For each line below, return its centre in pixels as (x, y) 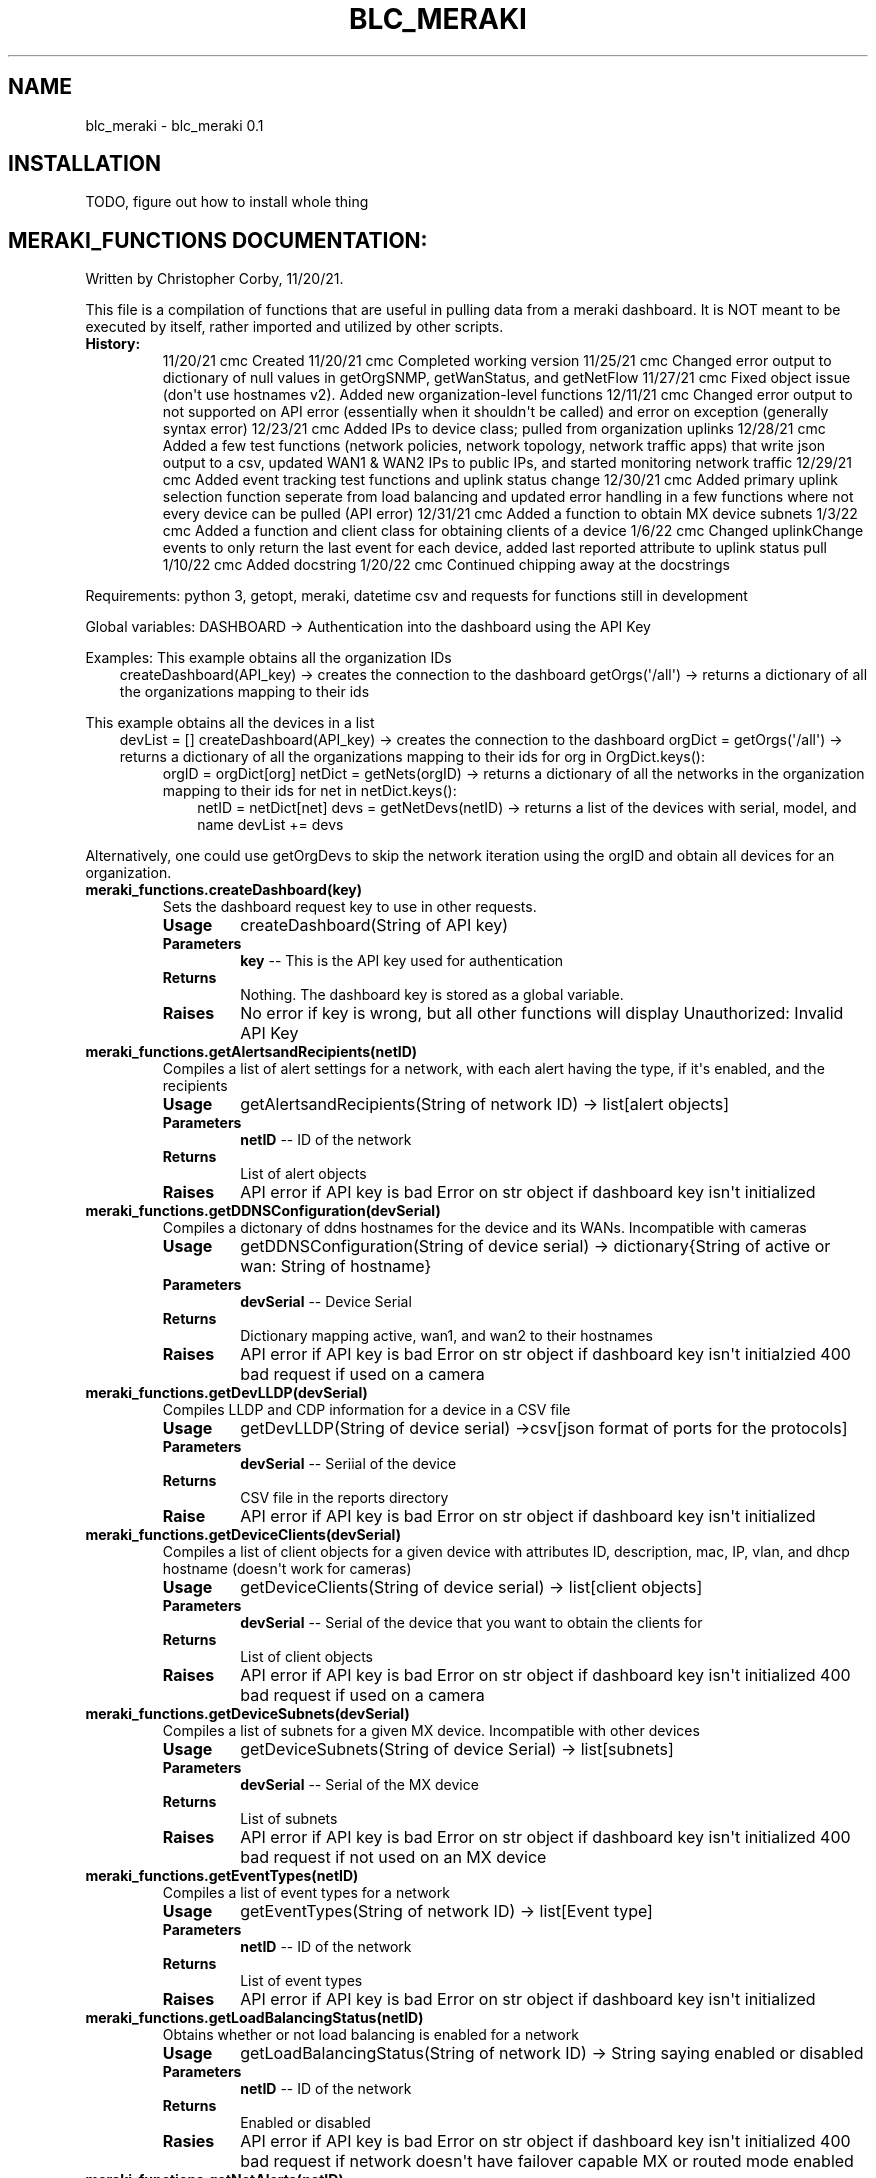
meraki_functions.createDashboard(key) (224, 890)
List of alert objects (303, 1174)
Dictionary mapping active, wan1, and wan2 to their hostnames (446, 1336)
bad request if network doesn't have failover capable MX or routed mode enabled (547, 2161)
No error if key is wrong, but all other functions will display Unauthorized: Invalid (542, 1013)
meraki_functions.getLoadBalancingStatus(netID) (254, 2018)
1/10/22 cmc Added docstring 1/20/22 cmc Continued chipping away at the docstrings (446, 565)
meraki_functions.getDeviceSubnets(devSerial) (247, 1714)
